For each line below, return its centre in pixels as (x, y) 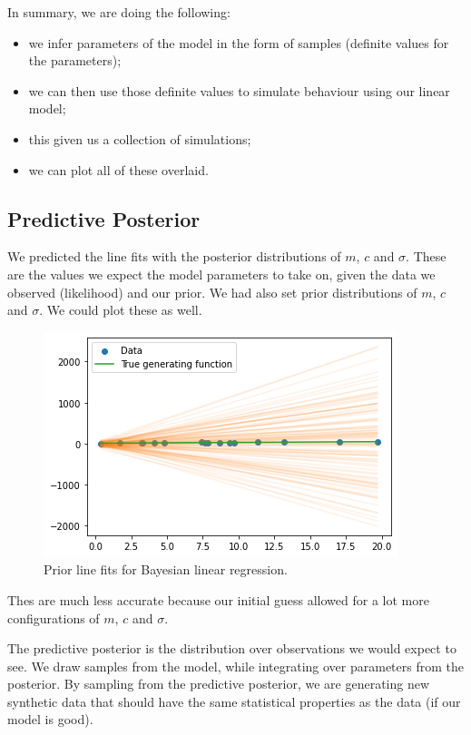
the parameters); (75, 60)
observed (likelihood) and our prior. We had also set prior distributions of (212, 292)
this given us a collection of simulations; (140, 138)
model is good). (50, 719)
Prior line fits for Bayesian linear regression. (166, 569)
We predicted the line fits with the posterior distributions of (174, 256)
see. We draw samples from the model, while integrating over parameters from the (235, 666)
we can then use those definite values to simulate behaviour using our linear (239, 90)
